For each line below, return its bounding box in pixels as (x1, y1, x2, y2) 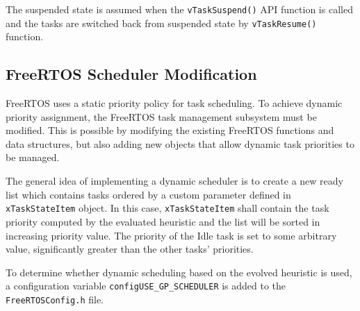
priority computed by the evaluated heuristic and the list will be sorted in (6, 214, 320, 228)
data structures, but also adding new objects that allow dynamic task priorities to (6, 136, 354, 151)
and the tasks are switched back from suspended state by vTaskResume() (6, 15, 317, 30)
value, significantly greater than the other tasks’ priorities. (6, 242, 254, 256)
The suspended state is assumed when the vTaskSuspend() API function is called (6, 2, 353, 16)
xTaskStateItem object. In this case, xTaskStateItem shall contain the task (6, 201, 329, 215)
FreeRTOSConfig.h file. (6, 292, 104, 306)
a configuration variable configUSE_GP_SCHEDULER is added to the (6, 278, 286, 293)
